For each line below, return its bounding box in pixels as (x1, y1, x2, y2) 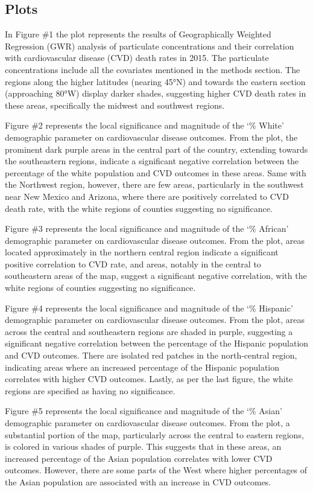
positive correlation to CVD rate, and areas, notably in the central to (5, 257, 261, 270)
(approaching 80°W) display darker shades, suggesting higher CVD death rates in (5, 87, 306, 100)
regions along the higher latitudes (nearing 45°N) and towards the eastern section (5, 75, 306, 88)
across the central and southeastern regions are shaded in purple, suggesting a (5, 325, 293, 337)
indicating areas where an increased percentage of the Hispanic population (5, 360, 280, 373)
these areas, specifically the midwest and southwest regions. (5, 98, 225, 111)
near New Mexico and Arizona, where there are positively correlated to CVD (5, 190, 289, 202)
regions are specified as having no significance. (5, 384, 175, 397)
